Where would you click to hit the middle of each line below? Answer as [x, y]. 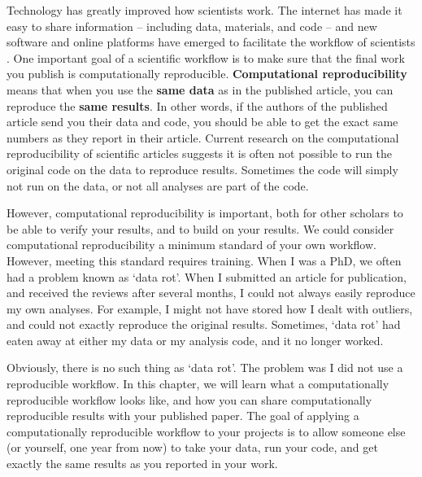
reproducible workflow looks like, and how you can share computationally [189, 399]
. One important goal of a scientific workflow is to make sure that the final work [206, 57]
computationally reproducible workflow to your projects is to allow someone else [206, 431]
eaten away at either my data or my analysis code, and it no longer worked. [195, 340]
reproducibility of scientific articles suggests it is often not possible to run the [200, 153]
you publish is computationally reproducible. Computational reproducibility [207, 74]
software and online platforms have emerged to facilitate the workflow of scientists [211, 42]
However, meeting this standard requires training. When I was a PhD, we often [204, 260]
